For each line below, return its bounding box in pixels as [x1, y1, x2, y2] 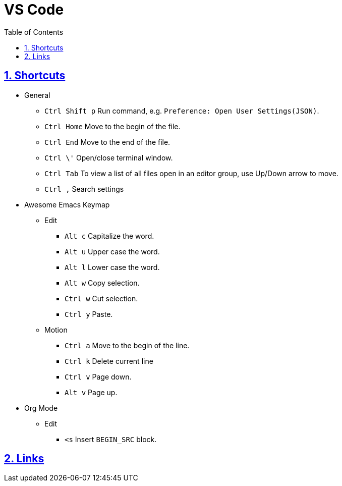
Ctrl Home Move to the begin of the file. [44, 122, 181, 131]
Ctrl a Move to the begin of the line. [65, 341, 190, 350]
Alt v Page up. [65, 388, 118, 397]
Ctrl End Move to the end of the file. [44, 137, 170, 146]
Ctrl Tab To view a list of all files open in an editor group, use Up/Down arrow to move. [44, 169, 338, 178]
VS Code [4, 1, 64, 18]
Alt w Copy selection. [65, 278, 140, 287]
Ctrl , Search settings [44, 184, 124, 193]
